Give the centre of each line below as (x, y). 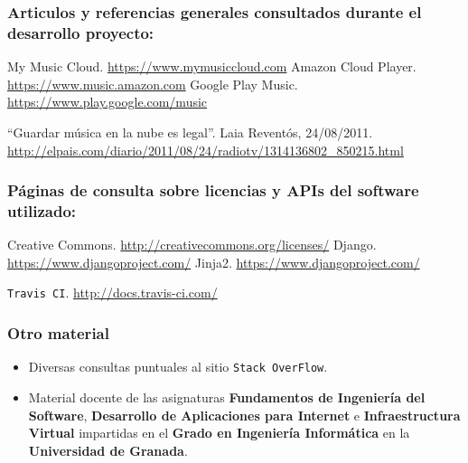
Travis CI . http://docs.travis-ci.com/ (112, 293)
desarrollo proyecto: (81, 32)
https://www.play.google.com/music (108, 102)
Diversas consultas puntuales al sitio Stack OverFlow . (178, 367)
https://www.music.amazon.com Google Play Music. (153, 84)
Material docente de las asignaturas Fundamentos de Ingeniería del (227, 397)
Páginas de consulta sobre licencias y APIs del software (213, 190)
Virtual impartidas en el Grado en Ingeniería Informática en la (219, 433)
